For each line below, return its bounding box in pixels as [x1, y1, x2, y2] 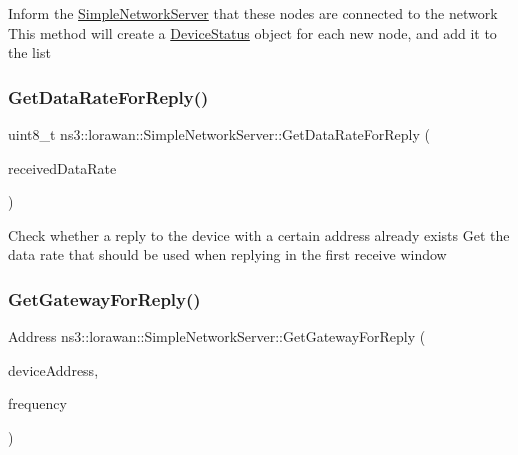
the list [8, 42, 51, 63]
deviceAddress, [8, 359, 99, 380]
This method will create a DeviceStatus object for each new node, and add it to [8, 22, 497, 43]
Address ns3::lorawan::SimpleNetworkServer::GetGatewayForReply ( [8, 326, 426, 347]
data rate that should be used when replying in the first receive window [8, 244, 447, 265]
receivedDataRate [8, 157, 117, 178]
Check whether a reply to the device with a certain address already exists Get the [8, 224, 510, 245]
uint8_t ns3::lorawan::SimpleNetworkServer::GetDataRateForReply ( [8, 124, 430, 144]
